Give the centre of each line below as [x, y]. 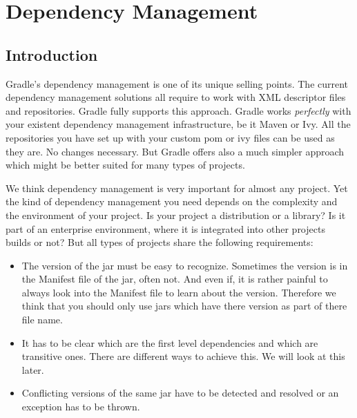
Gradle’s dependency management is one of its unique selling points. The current [177, 83]
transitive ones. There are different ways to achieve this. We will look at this [183, 356]
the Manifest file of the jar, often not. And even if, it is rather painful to [175, 279]
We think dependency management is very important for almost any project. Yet [177, 188]
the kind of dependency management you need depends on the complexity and [172, 201]
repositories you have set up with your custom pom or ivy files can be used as [170, 137]
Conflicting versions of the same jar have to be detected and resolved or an [180, 393]
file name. [42, 320]
